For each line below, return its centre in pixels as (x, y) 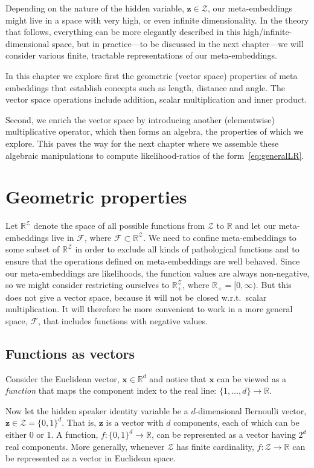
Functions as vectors (70, 353)
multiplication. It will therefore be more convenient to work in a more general (149, 309)
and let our (256, 226)
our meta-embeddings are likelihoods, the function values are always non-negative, (158, 273)
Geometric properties (96, 197)
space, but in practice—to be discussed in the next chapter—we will (178, 43)
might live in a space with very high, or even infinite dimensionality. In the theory (157, 20)
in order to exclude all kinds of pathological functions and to (187, 249)
